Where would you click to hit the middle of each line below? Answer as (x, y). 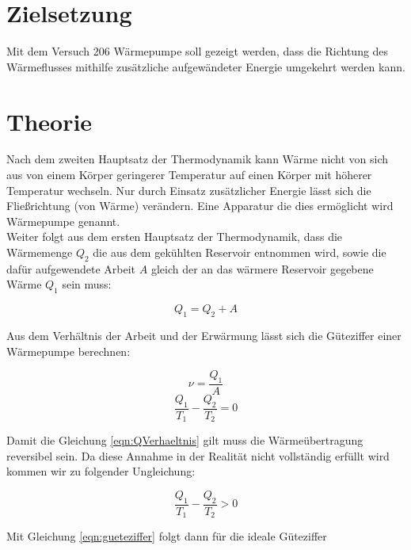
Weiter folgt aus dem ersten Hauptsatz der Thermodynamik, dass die (175, 237)
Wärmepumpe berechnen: (68, 351)
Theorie (49, 121)
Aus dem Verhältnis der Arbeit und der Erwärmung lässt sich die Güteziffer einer (204, 335)
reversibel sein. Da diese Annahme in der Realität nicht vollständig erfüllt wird (198, 455)
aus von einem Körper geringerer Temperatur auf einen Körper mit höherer (189, 175)
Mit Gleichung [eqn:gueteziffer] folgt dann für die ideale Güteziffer (167, 536)
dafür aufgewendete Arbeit (71, 268)
